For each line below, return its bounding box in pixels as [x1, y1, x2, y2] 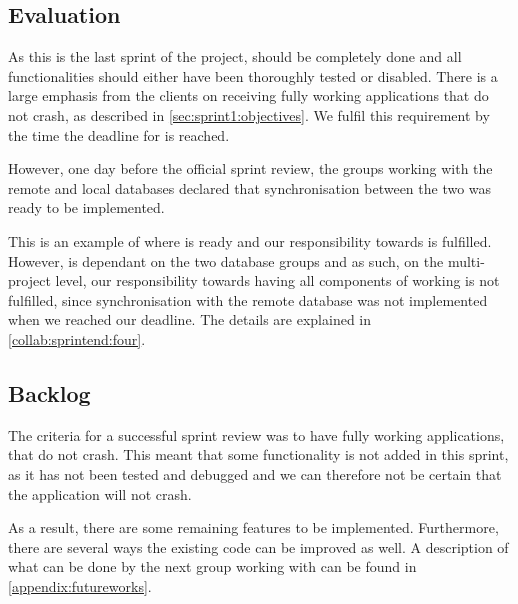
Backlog [8, 377, 91, 408]
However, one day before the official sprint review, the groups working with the [8, 158, 493, 179]
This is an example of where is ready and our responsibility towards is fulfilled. [8, 230, 492, 251]
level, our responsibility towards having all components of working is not [55, 270, 500, 291]
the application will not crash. [8, 483, 192, 504]
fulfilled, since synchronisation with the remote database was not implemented [8, 289, 488, 310]
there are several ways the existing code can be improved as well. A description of [8, 536, 509, 557]
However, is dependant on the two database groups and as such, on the [8, 250, 444, 271]
